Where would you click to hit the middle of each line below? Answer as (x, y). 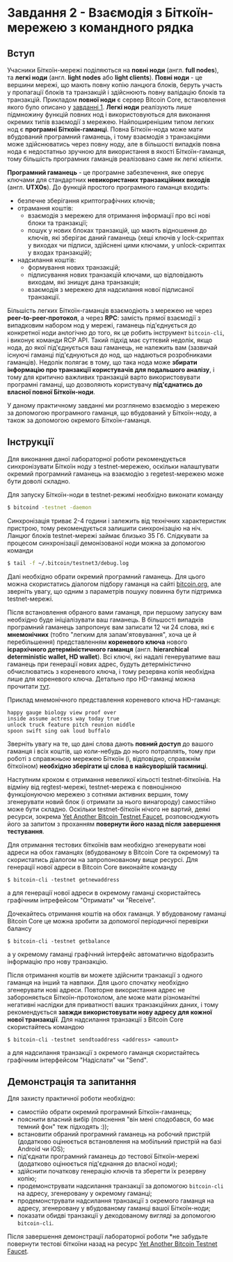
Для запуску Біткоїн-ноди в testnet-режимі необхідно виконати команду (115, 494)
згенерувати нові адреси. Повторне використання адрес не (96, 990)
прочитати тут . (29, 686)
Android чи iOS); (41, 1149)
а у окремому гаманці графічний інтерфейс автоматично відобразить (111, 954)
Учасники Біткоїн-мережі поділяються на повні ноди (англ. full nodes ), (113, 70)
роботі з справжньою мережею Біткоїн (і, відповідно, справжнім (104, 758)
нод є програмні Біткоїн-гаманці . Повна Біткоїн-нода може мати (105, 129)
